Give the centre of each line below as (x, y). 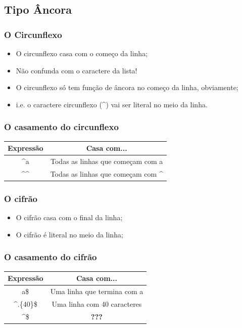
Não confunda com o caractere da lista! (77, 70)
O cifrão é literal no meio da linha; (69, 234)
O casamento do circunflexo (61, 127)
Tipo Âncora (38, 9)
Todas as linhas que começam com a (107, 161)
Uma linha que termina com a (97, 291)
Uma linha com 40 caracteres (97, 303)
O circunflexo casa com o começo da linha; (82, 53)
